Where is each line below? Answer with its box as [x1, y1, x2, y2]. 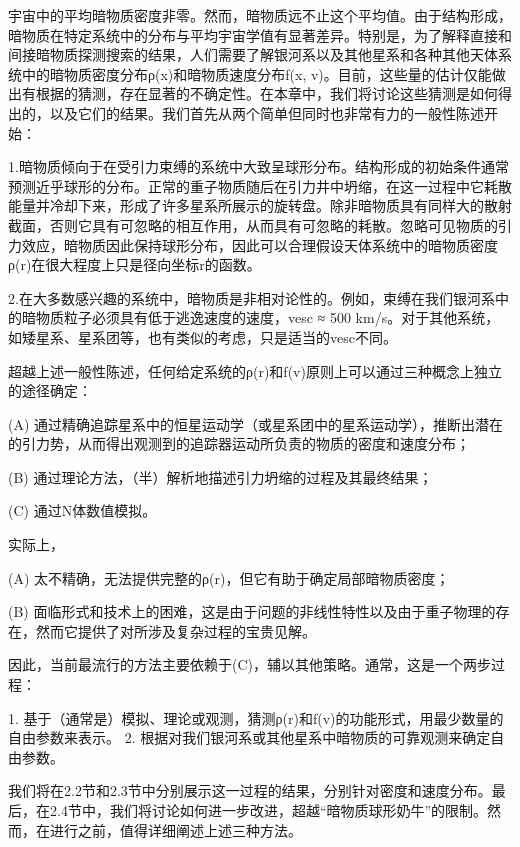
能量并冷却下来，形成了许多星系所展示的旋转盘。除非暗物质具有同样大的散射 [8, 195, 512, 216]
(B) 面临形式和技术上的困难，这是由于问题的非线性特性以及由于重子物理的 [8, 601, 496, 622]
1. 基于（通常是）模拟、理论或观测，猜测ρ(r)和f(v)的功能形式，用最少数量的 [8, 707, 504, 728]
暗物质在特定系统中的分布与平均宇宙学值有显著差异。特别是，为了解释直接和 [8, 24, 512, 45]
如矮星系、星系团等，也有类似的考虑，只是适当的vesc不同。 [8, 326, 397, 347]
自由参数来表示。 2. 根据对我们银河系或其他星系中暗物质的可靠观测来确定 [8, 727, 491, 748]
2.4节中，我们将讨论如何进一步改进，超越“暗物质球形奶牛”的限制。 [49, 800, 488, 820]
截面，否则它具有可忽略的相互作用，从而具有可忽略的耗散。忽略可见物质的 [8, 214, 498, 235]
